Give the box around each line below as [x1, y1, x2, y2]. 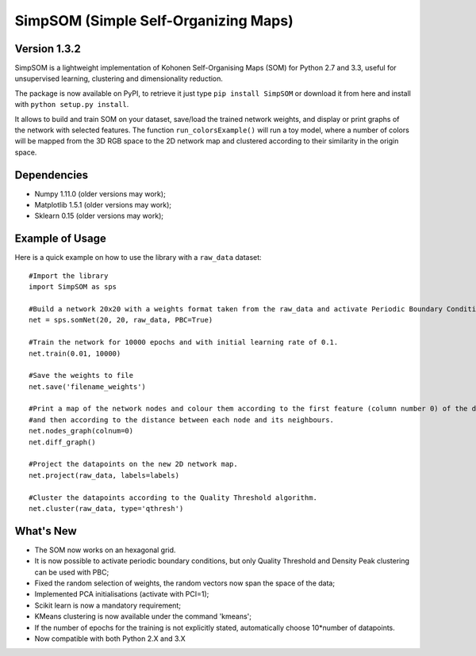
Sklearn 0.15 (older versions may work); [34, 211, 164, 221]
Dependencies [14, 168, 89, 181]
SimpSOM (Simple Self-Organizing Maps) [14, 12, 294, 29]
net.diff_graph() [29, 437, 96, 447]
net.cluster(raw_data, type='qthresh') [29, 504, 184, 513]
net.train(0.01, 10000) [29, 349, 121, 358]
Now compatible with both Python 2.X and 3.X [34, 634, 186, 643]
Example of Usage [14, 232, 106, 246]
